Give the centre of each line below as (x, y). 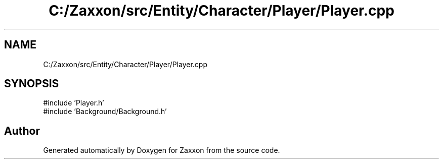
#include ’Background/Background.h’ (105, 112)
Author (22, 131)
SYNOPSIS (32, 84)
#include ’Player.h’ (74, 103)
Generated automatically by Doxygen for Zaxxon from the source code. (162, 150)
